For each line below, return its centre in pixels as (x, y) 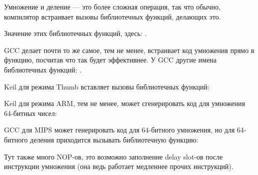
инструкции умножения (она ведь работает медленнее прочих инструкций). (119, 166)
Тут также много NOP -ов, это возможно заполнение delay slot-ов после (114, 156)
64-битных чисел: (30, 113)
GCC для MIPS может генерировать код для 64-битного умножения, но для (120, 130)
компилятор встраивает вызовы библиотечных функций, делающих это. (113, 16)
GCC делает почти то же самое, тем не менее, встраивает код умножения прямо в (129, 50)
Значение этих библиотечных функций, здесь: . (75, 33)
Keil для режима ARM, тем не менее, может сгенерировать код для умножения (125, 103)
